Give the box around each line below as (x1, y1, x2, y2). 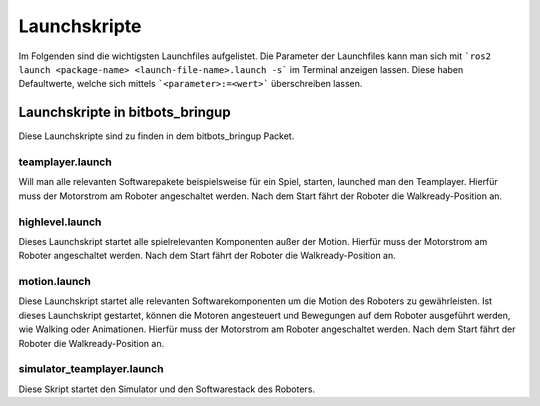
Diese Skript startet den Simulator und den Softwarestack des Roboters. (18, 383, 315, 395)
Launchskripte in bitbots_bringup (18, 104, 231, 121)
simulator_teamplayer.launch (18, 362, 164, 376)
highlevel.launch (18, 215, 102, 229)
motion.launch (18, 275, 92, 289)
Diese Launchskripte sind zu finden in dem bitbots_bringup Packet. (18, 130, 295, 142)
